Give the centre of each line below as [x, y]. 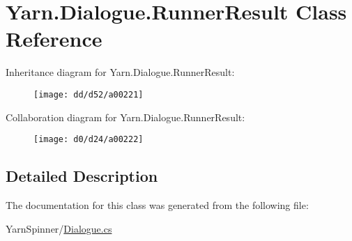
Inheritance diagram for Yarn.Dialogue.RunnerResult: [120, 72]
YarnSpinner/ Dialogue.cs [59, 228]
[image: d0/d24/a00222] [89, 140]
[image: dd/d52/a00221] [89, 94]
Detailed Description [82, 176]
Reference [54, 39]
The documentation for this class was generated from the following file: [157, 205]
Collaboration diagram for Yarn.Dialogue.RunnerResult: [125, 117]
